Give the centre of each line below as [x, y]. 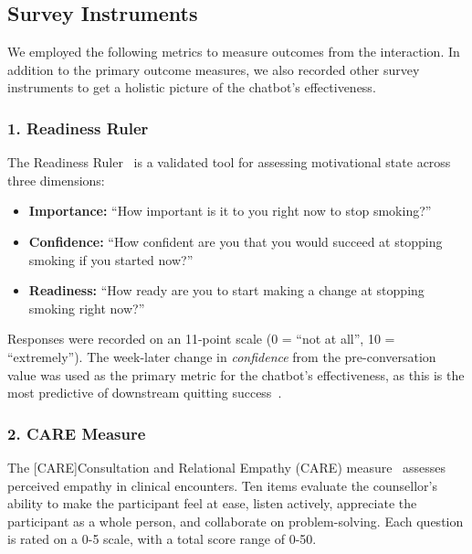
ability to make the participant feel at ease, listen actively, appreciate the [212, 503]
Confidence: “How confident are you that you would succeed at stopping [236, 241]
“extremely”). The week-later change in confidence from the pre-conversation [222, 356]
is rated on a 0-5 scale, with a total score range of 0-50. [162, 539]
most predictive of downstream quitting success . [145, 393]
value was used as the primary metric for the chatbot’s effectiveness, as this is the [236, 374]
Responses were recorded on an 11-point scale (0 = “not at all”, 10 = [201, 339]
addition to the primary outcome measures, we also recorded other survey [214, 69]
